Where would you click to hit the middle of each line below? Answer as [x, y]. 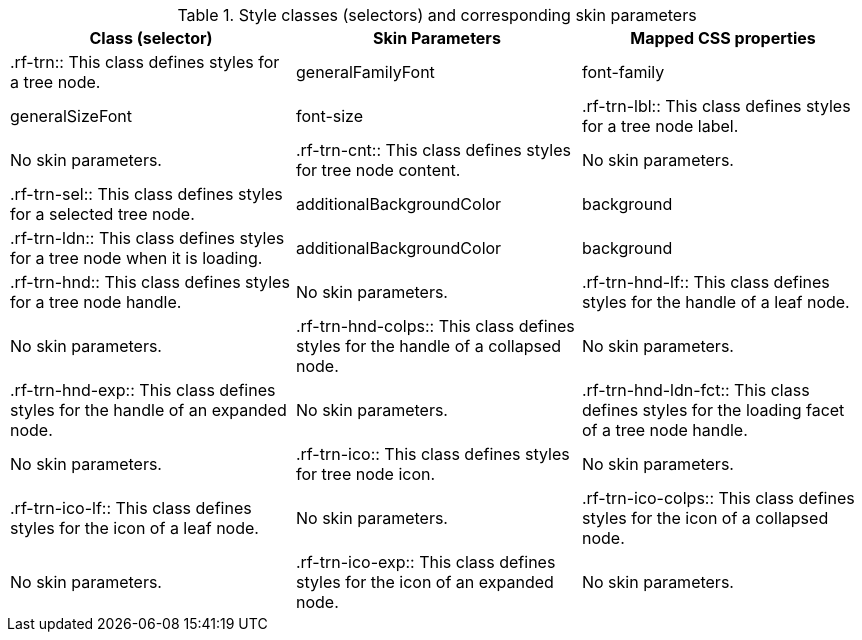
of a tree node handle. [664, 430]
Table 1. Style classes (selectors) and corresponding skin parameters [437, 15]
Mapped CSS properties [723, 38]
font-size [329, 116]
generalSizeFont [71, 116]
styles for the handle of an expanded [148, 410]
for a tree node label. [660, 126]
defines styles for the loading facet [713, 410]
